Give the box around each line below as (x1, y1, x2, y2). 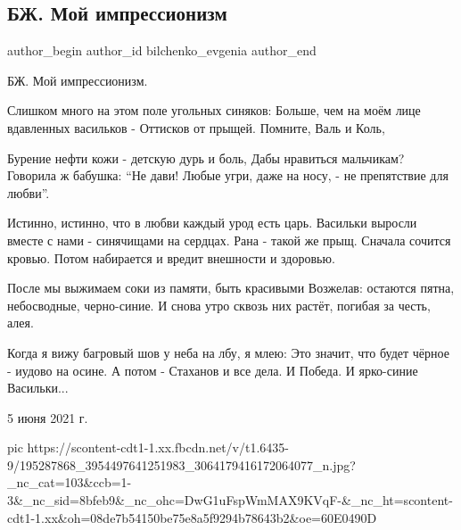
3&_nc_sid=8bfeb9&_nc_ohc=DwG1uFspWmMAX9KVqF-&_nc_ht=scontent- (7, 491, 453, 509)
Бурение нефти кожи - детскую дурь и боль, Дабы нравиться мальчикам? (7, 148, 405, 167)
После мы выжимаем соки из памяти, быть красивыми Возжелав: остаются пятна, (7, 278, 455, 297)
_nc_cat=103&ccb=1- (7, 473, 132, 492)
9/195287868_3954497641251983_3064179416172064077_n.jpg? (7, 455, 356, 474)
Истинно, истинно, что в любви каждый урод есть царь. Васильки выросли (7, 213, 417, 232)
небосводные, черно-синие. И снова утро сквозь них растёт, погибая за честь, (7, 295, 431, 314)
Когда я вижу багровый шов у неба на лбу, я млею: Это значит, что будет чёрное (7, 343, 449, 361)
